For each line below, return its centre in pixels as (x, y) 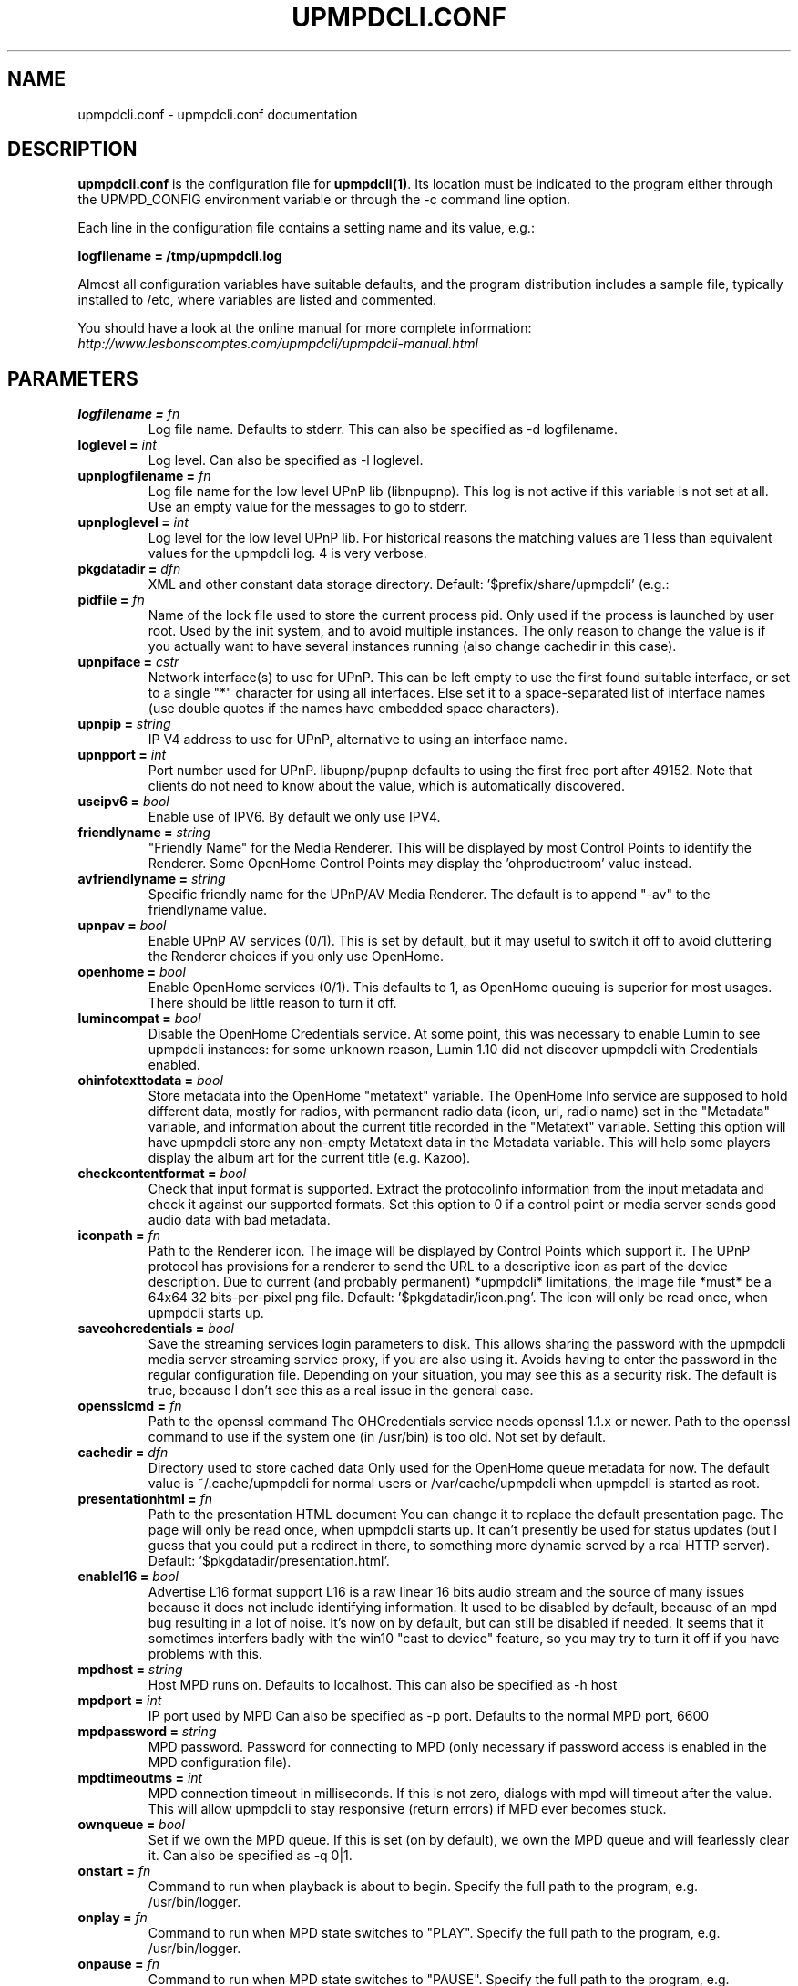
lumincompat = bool (139, 1019)
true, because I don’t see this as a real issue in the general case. (341, 1391)
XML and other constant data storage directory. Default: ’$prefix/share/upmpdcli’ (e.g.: (409, 584)
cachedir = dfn (123, 1453)
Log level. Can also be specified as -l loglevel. (286, 460)
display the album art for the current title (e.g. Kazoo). (309, 1158)
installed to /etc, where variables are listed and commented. (257, 300)
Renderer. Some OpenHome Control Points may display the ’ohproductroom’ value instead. (420, 864)
